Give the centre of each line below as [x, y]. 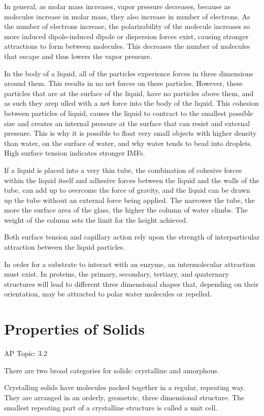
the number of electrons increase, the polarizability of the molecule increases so [127, 26]
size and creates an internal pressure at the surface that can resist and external [127, 123]
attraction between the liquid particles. [65, 247]
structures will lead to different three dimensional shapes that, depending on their [131, 284]
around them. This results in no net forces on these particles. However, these [123, 83]
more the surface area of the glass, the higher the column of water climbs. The [126, 210]
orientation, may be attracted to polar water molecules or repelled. [108, 294]
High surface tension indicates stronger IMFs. [75, 153]
